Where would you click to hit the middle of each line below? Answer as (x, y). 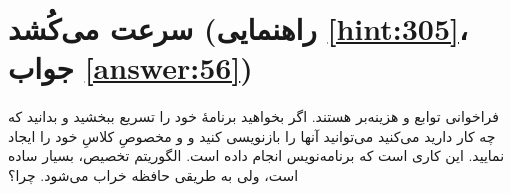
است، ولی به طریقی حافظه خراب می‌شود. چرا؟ (153, 174)
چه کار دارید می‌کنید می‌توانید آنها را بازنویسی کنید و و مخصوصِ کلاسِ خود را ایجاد (252, 135)
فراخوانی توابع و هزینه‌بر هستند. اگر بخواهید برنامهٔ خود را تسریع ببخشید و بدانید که (254, 116)
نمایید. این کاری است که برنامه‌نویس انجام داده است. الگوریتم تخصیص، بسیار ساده (256, 155)
